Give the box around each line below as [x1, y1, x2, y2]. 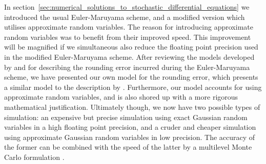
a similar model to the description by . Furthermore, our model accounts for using [4, 81, 262, 92]
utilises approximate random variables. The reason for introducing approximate [4, 21, 253, 32]
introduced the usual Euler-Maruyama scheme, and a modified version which [4, 11, 245, 22]
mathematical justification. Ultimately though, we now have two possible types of [4, 101, 260, 112]
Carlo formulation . [4, 151, 65, 162]
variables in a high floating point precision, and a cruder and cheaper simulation [4, 122, 256, 132]
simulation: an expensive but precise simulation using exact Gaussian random [4, 111, 248, 122]
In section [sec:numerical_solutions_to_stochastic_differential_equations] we [4, 2, 250, 12]
